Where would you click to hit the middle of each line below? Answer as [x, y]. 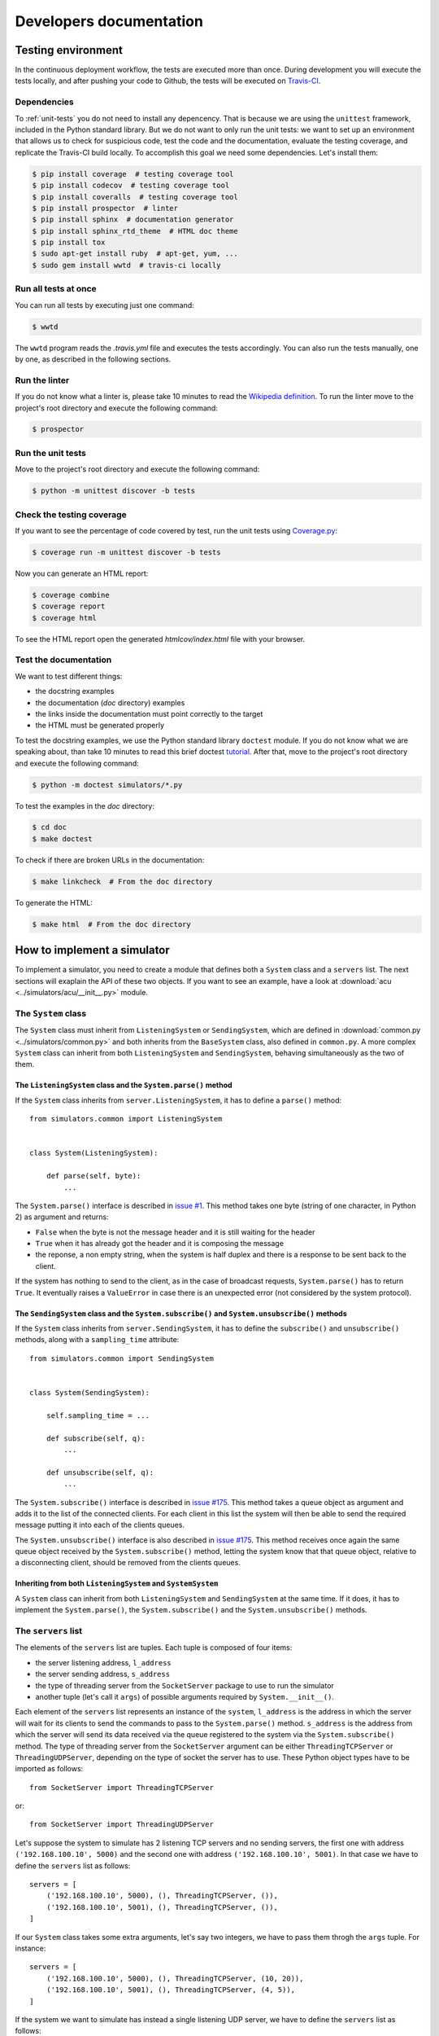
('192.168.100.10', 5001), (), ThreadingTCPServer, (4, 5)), [171, 1990]
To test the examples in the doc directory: [85, 805]
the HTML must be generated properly [100, 726]
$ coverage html [65, 618]
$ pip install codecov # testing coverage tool [131, 186]
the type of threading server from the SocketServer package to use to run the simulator [185, 1685]
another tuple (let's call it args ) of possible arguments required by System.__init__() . [185, 1696]
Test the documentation [63, 660]
